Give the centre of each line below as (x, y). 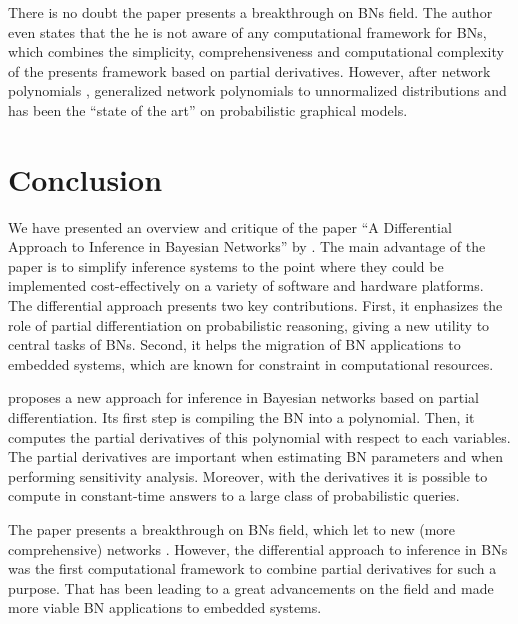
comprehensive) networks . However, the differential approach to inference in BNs (258, 548)
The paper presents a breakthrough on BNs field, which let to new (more (232, 529)
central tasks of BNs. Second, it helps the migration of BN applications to (234, 344)
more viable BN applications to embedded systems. (165, 607)
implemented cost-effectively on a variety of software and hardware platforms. (246, 285)
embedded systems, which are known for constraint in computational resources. (251, 363)
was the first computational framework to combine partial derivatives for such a (252, 568)
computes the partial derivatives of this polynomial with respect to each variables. (259, 436)
